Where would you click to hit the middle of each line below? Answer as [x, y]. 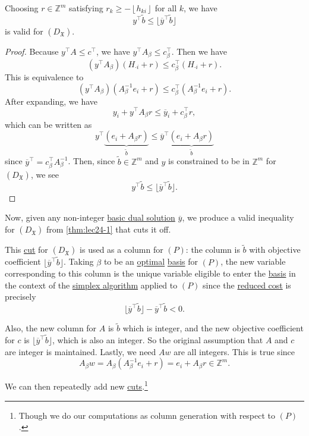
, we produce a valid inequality [238, 217]
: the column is [213, 250]
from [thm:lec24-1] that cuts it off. [108, 229]
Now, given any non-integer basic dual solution [90, 217]
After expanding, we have [51, 101]
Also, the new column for [51, 328]
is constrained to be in [209, 161]
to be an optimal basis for [151, 261]
